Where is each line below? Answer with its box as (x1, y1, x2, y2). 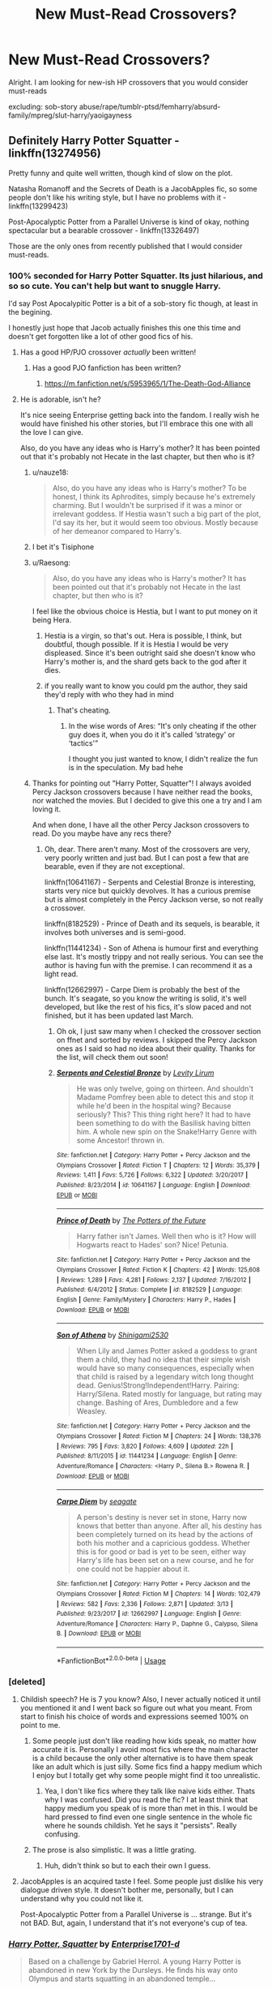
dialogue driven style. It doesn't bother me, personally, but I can (19, 1885, 234, 1895)
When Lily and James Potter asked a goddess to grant (76, 1346, 257, 1356)
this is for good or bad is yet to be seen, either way (76, 1547, 247, 1556)
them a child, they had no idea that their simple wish (76, 1354, 251, 1364)
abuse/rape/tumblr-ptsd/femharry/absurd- (79, 101, 221, 111)
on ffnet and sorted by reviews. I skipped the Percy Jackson (56, 1035, 257, 1045)
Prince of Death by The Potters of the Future (56, 1216, 206, 1225)
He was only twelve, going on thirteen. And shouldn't (76, 1084, 253, 1094)
